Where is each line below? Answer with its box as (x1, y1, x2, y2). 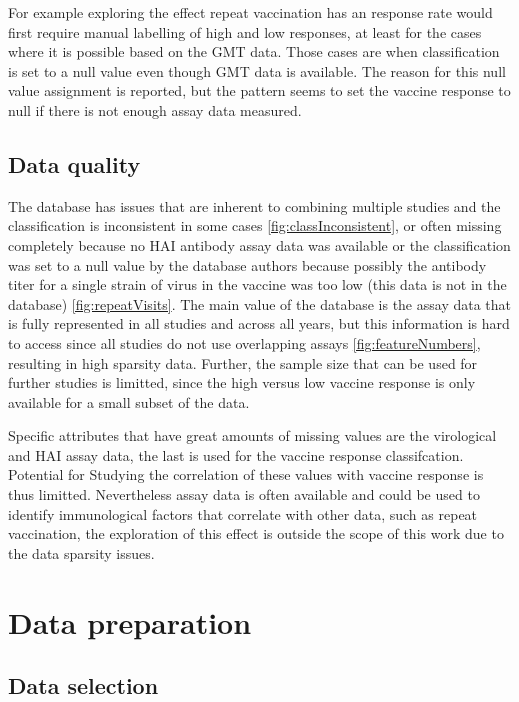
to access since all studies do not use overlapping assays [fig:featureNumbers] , (8, 332, 481, 353)
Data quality (8, 148, 141, 179)
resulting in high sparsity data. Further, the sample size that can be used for (8, 352, 478, 373)
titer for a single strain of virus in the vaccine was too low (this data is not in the (8, 274, 507, 295)
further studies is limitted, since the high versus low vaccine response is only (8, 372, 476, 393)
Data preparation (8, 601, 252, 642)
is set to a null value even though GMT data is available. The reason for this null (8, 60, 506, 81)
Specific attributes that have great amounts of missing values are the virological (8, 425, 497, 446)
